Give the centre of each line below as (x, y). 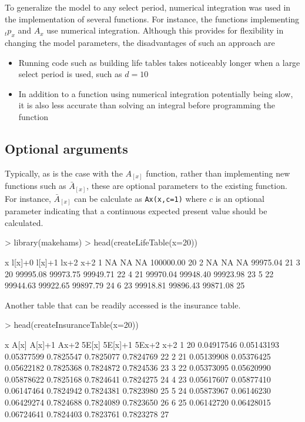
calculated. (24, 222)
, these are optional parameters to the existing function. (187, 186)
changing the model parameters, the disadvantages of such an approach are (140, 42)
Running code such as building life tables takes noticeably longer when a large (159, 62)
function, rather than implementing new (218, 173)
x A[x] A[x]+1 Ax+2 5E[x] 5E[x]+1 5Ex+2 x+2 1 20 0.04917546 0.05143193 (142, 345)
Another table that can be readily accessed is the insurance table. (123, 305)
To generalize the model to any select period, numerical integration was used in (148, 7)
